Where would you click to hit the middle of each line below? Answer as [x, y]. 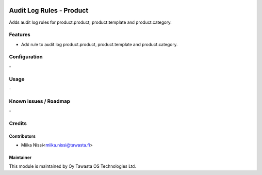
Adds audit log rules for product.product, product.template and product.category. [90, 22]
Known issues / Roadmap [40, 101]
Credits [18, 123]
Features [20, 35]
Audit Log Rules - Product [49, 10]
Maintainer [20, 158]
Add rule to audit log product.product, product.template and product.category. [99, 44]
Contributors [22, 136]
